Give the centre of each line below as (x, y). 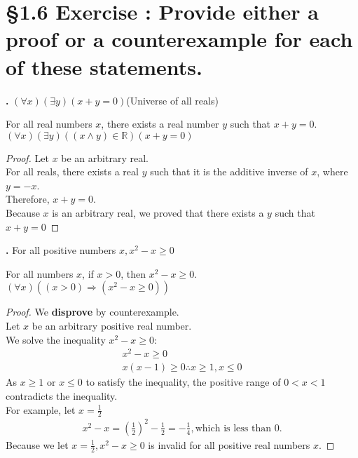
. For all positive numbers (61, 250)
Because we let (37, 444)
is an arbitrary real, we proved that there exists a (158, 213)
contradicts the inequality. (62, 395)
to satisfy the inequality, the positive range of (183, 382)
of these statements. (104, 66)
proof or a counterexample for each (179, 39)
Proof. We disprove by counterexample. (92, 312)
